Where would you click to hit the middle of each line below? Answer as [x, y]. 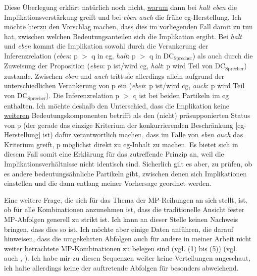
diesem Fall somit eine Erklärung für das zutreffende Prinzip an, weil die [114, 154]
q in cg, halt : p [113, 55]
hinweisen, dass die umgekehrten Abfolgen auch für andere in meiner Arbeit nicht [128, 239]
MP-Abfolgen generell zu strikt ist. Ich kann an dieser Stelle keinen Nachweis [121, 219]
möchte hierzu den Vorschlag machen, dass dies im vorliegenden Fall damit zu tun [128, 27]
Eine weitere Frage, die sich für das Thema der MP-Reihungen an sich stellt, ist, [126, 199]
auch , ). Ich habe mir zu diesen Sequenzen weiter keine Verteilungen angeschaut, [127, 258]
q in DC [161, 55]
